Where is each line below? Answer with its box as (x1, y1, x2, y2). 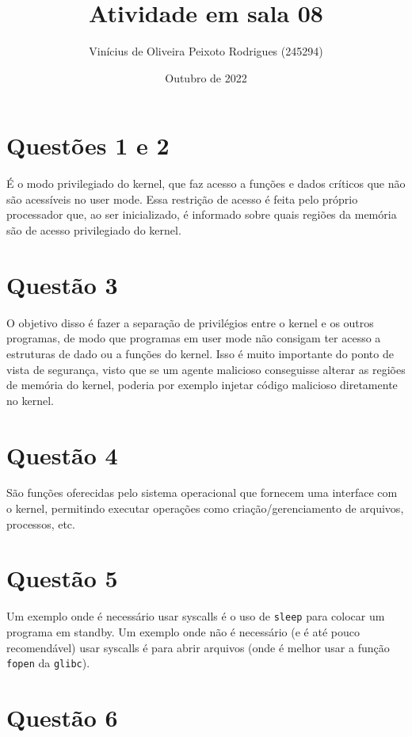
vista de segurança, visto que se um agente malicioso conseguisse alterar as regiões (6, 361, 406, 377)
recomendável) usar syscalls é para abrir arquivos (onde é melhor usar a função (6, 639, 390, 655)
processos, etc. (6, 515, 75, 532)
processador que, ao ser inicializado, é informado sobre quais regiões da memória (6, 206, 397, 223)
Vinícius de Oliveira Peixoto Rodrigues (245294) (89, 43, 323, 59)
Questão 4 (6, 438, 118, 471)
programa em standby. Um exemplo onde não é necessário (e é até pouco (6, 624, 360, 640)
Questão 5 (6, 562, 118, 594)
